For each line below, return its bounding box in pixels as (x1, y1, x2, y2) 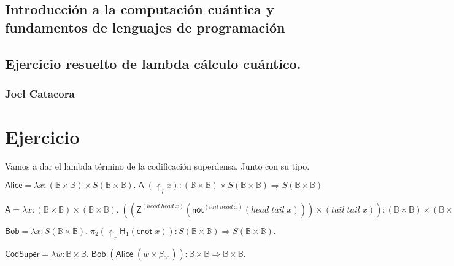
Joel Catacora (5, 85, 75, 101)
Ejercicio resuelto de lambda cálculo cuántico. (5, 53, 301, 72)
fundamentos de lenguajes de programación (5, 17, 285, 36)
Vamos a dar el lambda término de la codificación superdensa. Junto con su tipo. (5, 159, 310, 172)
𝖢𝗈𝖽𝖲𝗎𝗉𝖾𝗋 (5, 250, 40, 259)
